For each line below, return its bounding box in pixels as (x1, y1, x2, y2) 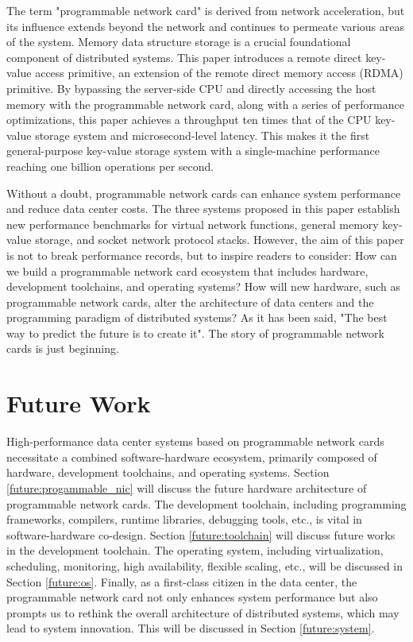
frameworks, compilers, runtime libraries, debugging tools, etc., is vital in (6, 511, 362, 528)
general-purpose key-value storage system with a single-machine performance (6, 142, 380, 159)
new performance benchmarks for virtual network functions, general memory (6, 215, 379, 232)
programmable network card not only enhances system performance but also (6, 589, 378, 605)
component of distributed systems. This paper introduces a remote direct (6, 48, 362, 65)
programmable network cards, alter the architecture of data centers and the (6, 293, 374, 310)
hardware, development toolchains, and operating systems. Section (6, 464, 330, 481)
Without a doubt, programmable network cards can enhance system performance (6, 184, 401, 201)
